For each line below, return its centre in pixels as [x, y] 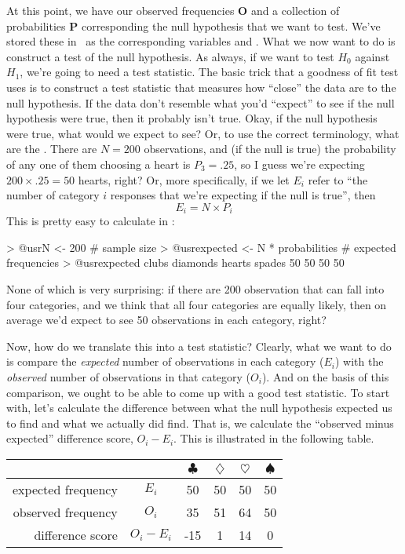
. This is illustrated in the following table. [274, 438]
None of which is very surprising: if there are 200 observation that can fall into [195, 288]
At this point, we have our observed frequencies [120, 10]
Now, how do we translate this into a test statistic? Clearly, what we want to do [199, 346]
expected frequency [65, 489]
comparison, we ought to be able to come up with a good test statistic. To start [198, 392]
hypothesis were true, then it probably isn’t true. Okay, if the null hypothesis [192, 118]
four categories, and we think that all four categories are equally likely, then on [197, 304]
